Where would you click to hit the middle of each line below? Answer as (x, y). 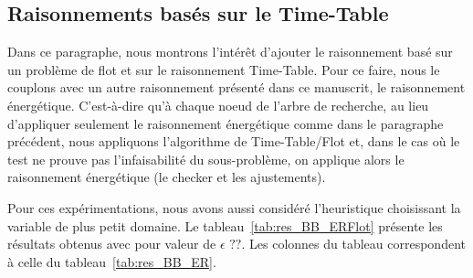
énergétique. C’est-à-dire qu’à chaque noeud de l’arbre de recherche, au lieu (218, 105)
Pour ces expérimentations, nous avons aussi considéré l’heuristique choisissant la (234, 207)
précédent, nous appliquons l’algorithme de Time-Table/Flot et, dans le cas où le (234, 141)
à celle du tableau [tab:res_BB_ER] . (112, 261)
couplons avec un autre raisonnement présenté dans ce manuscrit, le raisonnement (236, 87)
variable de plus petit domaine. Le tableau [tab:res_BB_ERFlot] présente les (225, 225)
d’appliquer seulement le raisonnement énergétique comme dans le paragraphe (226, 123)
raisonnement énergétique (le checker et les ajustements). (167, 177)
